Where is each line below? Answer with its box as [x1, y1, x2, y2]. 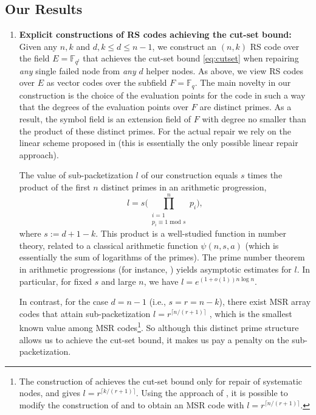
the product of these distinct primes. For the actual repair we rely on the [19, 124, 291, 137]
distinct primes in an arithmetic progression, [101, 181, 267, 194]
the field [19, 52, 50, 65]
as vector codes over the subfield [46, 76, 167, 89]
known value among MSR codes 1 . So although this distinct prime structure [19, 319, 299, 333]
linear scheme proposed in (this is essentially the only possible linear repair [19, 136, 298, 149]
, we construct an [152, 40, 217, 52]
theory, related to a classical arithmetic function [19, 239, 198, 251]
